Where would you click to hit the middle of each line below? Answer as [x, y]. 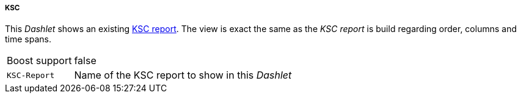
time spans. [28, 39]
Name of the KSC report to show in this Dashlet [183, 75]
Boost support [39, 61]
